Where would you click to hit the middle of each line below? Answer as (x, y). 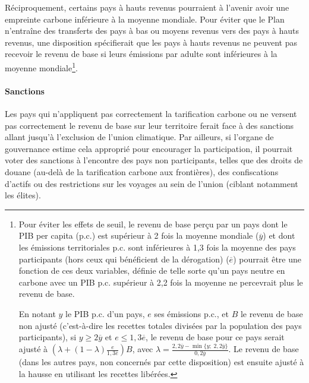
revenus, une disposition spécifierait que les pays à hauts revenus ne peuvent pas (151, 42)
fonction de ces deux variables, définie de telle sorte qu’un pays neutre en (152, 270)
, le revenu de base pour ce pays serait (215, 337)
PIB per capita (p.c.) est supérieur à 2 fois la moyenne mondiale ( (139, 235)
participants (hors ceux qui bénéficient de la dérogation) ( (124, 259)
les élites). (23, 195)
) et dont (279, 235)
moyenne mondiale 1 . (41, 67)
